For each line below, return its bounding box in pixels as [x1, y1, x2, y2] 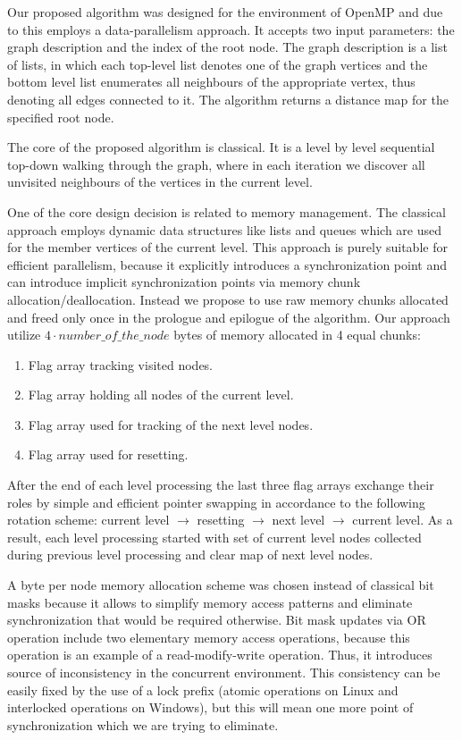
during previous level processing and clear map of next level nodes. [7, 545, 374, 564]
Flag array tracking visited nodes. [28, 355, 214, 374]
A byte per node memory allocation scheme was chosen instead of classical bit [7, 576, 434, 594]
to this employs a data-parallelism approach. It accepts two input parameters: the [7, 20, 455, 38]
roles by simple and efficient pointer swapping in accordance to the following [7, 492, 425, 511]
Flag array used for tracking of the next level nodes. [28, 415, 314, 433]
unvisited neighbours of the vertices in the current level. [7, 172, 313, 191]
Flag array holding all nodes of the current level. [28, 385, 294, 404]
